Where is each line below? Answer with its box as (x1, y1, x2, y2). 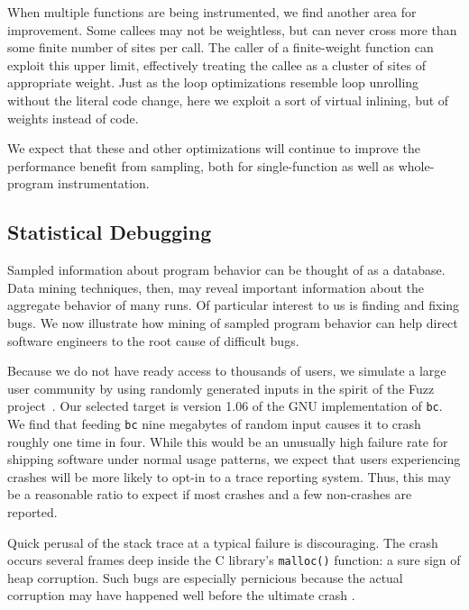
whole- (398, 156, 435, 175)
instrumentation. (58, 174, 150, 193)
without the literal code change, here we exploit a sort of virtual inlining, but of (7, 90, 449, 109)
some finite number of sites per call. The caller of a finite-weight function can (7, 38, 434, 57)
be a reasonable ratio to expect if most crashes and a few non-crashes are (7, 485, 412, 504)
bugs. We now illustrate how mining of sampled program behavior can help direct (7, 313, 458, 332)
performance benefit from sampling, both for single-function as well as (7, 156, 395, 175)
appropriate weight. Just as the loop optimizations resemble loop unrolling (7, 73, 419, 92)
